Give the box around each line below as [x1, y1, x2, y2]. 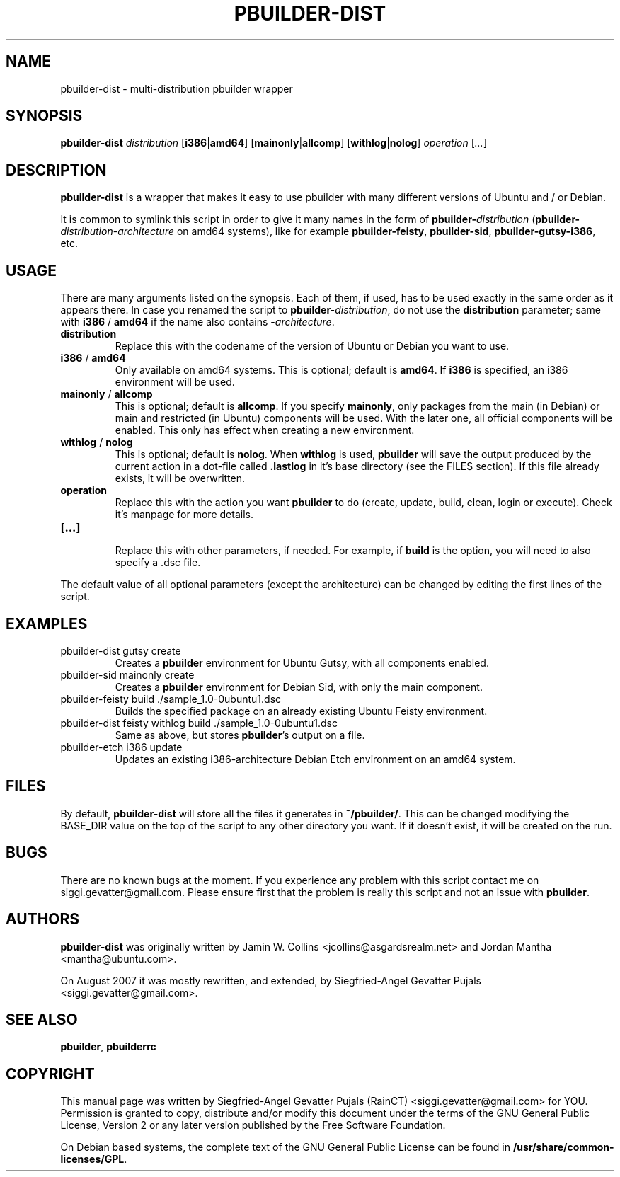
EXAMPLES [6, 614, 88, 633]
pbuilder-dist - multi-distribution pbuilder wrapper [60, 82, 293, 95]
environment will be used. [115, 376, 235, 389]
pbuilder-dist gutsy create [60, 644, 181, 657]
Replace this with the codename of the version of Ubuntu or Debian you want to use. [115, 340, 510, 352]
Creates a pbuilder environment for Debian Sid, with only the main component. [115, 680, 483, 693]
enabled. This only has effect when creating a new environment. [115, 424, 415, 437]
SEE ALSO [6, 1010, 78, 1028]
